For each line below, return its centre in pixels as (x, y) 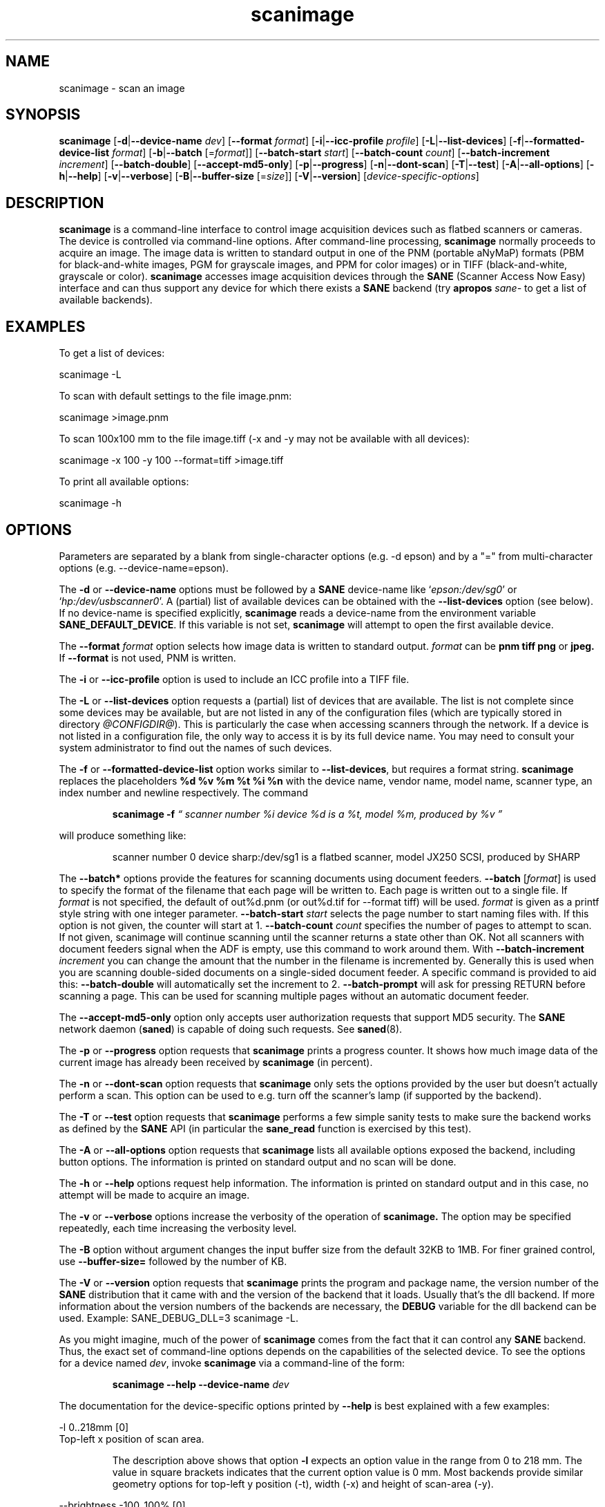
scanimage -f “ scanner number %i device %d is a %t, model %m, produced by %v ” (307, 814)
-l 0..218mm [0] (94, 1427)
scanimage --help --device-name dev (201, 1384)
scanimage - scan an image (122, 88)
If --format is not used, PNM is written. (147, 657)
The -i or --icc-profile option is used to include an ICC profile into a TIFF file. (234, 679)
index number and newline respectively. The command (184, 792)
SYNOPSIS (43, 115)
